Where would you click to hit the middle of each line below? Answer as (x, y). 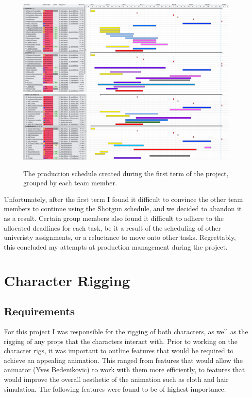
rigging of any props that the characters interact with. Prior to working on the (121, 341)
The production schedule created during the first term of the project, (126, 173)
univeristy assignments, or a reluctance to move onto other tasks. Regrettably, (120, 237)
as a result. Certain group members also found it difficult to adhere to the (114, 218)
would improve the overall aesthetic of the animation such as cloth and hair (116, 379)
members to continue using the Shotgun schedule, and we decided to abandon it (123, 208)
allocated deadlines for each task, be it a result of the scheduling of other (112, 227)
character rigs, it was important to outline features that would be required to (119, 351)
